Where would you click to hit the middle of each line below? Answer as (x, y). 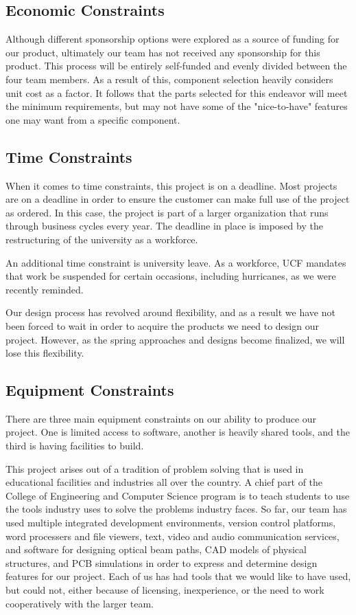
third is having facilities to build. (75, 446)
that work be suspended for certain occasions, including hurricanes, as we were (171, 276)
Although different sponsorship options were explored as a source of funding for (173, 39)
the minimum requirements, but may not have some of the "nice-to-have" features (177, 106)
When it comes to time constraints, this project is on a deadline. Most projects (171, 185)
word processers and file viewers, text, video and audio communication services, (173, 536)
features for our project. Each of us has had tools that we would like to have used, (178, 576)
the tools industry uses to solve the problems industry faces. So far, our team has (176, 509)
